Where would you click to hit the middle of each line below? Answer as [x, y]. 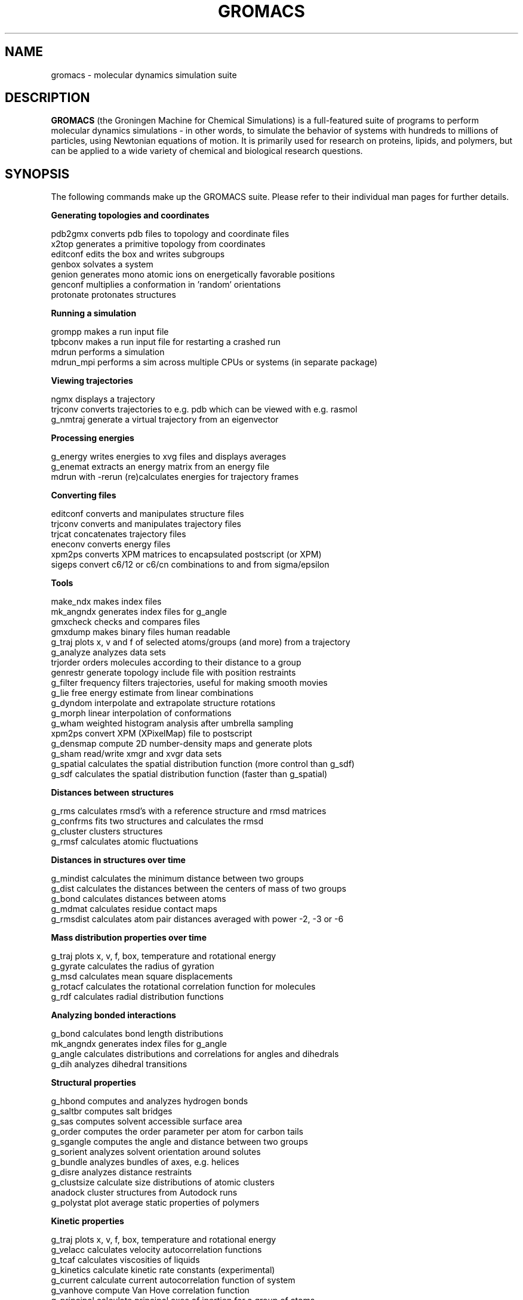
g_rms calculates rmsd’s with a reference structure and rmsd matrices [189, 811]
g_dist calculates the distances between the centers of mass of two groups [199, 889]
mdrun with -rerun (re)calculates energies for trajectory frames [175, 477]
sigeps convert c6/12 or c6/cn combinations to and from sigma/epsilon [190, 565]
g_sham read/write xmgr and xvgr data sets [136, 754]
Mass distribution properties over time [129, 938]
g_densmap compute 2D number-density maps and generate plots [181, 744]
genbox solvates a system [102, 264]
